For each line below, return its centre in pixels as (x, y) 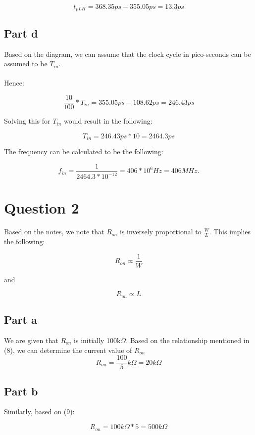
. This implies (230, 232)
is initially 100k (97, 340)
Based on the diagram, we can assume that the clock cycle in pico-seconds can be (127, 54)
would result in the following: (108, 121)
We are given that (31, 340)
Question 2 (42, 208)
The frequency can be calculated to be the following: (84, 152)
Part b (21, 391)
